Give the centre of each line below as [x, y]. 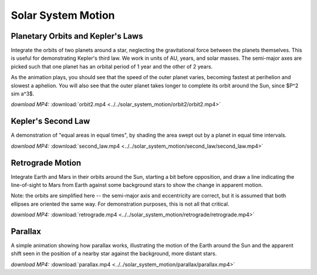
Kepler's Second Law [50, 121]
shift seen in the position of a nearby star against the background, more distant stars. [114, 254]
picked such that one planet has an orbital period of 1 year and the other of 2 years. [112, 66]
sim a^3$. [23, 94]
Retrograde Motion [46, 163]
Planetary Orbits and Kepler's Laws [77, 36]
